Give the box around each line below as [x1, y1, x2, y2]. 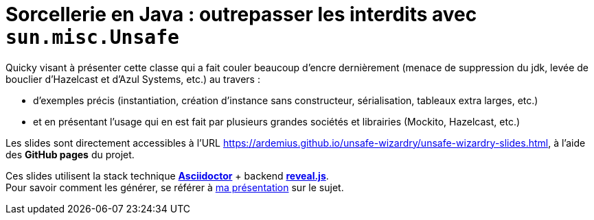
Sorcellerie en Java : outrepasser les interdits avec [5, 3, 477, 26]
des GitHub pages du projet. [5, 148, 135, 160]
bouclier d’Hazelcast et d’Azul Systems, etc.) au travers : [5, 73, 260, 85]
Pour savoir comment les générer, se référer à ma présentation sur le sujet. [5, 181, 344, 193]
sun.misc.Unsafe [5, 26, 179, 49]
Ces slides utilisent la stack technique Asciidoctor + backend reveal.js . [5, 169, 329, 182]
